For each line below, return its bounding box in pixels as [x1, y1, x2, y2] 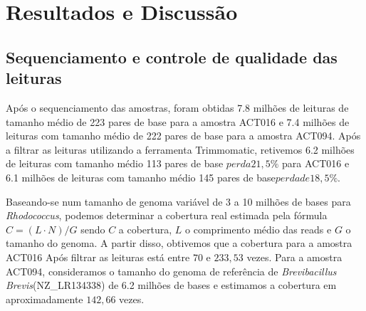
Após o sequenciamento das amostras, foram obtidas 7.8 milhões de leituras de [6, 100, 349, 115]
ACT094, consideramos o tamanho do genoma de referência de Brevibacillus [6, 263, 337, 278]
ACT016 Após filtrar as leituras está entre [6, 249, 190, 264]
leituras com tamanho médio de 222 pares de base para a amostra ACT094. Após [6, 128, 361, 143]
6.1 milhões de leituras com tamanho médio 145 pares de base [6, 169, 276, 184]
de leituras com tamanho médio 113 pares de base [6, 156, 224, 171]
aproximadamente [6, 291, 83, 306]
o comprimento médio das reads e [185, 221, 332, 236]
